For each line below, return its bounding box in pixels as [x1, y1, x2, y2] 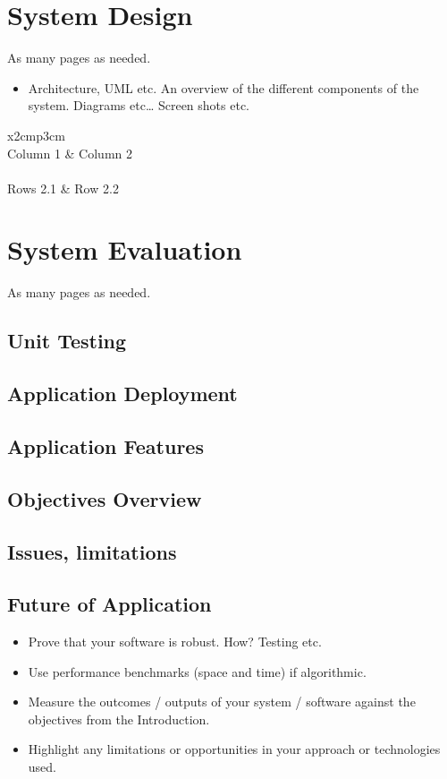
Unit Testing [7, 327, 127, 355]
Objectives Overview [7, 484, 202, 512]
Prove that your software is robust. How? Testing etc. [28, 632, 322, 651]
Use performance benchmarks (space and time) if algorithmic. [28, 662, 367, 681]
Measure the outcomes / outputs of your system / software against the [28, 692, 416, 711]
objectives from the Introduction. [28, 709, 210, 728]
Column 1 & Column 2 [7, 143, 132, 162]
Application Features [7, 432, 204, 459]
